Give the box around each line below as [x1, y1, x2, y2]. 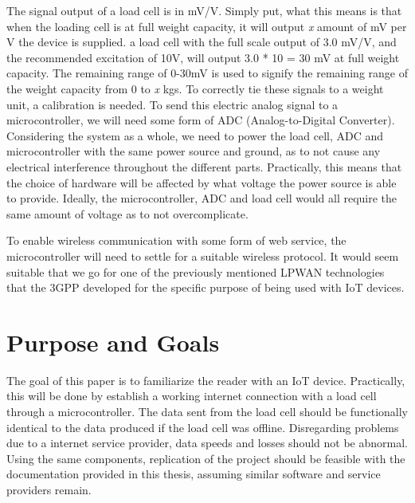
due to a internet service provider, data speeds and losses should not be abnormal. [6, 434, 408, 451]
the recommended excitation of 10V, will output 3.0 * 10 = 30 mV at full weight [6, 49, 400, 65]
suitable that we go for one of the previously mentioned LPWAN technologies [6, 263, 385, 280]
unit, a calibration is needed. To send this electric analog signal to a [6, 96, 339, 112]
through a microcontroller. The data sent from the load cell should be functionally [6, 403, 408, 419]
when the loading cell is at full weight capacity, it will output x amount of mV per [6, 18, 407, 34]
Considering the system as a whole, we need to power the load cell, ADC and [6, 127, 384, 143]
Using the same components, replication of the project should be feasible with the [6, 450, 405, 466]
